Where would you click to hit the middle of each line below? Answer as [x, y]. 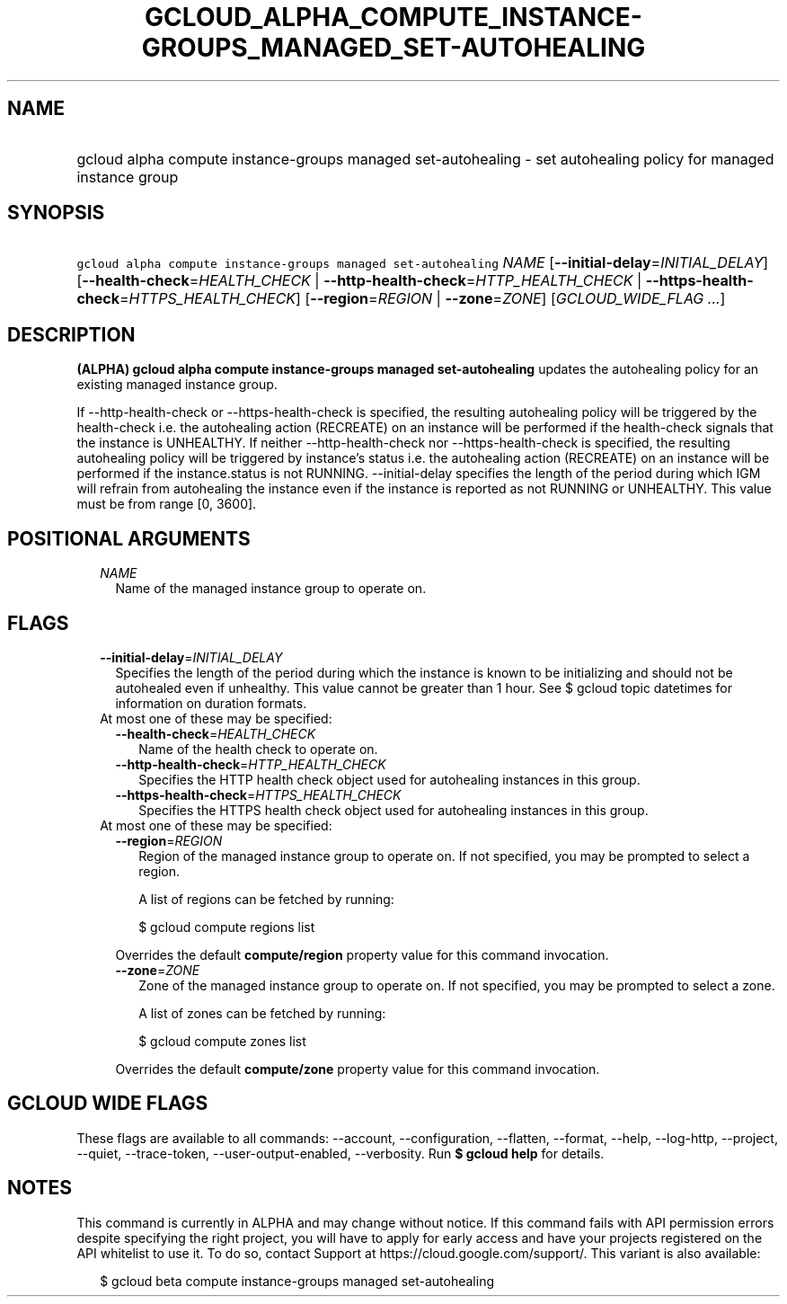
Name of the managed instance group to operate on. [271, 589]
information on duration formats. [211, 703]
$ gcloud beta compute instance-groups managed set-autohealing [297, 1281]
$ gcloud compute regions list [227, 927]
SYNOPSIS [56, 213]
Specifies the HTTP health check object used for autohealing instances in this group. [389, 779]
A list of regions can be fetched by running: [266, 899]
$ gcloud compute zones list [222, 1041]
